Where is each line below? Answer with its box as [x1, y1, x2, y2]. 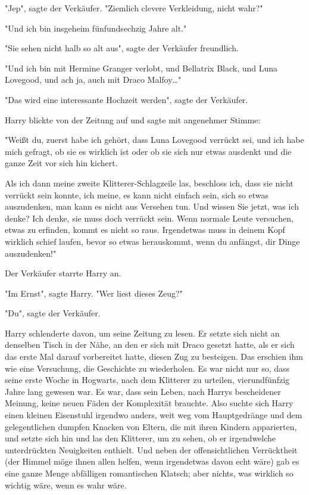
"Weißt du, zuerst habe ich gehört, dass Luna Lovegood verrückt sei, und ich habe [5, 133, 304, 146]
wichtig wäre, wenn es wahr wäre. [5, 478, 127, 491]
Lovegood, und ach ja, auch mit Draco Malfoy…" [5, 73, 182, 86]
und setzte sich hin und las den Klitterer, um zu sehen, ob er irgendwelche [5, 432, 276, 444]
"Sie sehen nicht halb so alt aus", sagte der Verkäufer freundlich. [5, 42, 239, 54]
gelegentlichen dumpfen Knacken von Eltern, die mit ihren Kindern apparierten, [5, 420, 297, 432]
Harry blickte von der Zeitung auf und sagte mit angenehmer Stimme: [5, 113, 261, 126]
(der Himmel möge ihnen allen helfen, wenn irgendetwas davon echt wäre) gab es [5, 455, 299, 468]
